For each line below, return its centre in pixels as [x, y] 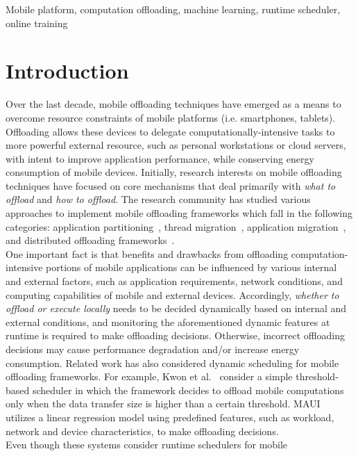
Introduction [67, 71]
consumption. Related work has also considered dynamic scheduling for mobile [172, 363]
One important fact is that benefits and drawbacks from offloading [147, 253]
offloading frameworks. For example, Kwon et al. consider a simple [149, 376]
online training [37, 23]
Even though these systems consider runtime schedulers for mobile [147, 445]
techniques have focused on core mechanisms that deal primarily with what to [171, 185]
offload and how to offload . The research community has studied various [158, 199]
